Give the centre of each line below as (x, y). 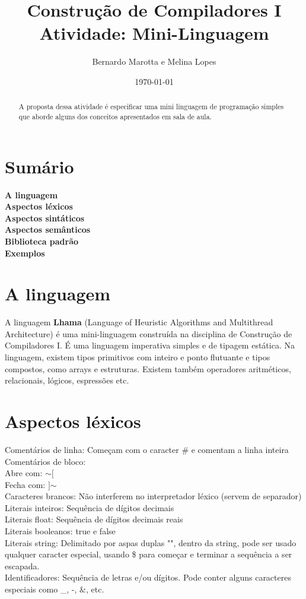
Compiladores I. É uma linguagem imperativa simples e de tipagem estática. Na (150, 345)
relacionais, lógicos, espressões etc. (67, 380)
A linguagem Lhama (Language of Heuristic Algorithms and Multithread (139, 322)
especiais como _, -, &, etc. (55, 589)
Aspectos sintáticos (45, 218)
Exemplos (25, 253)
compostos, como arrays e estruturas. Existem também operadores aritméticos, (148, 368)
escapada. (22, 565)
